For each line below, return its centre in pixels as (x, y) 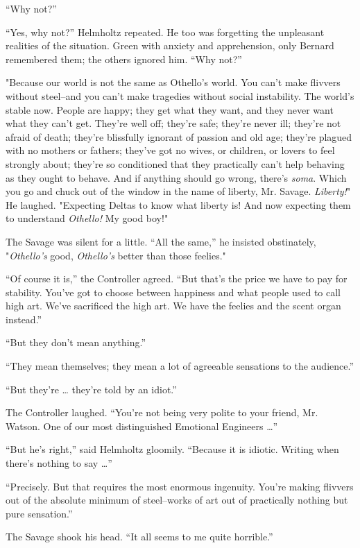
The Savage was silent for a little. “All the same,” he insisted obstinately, (161, 241)
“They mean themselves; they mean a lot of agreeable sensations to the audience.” (180, 366)
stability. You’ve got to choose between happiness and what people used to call (173, 292)
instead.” (24, 319)
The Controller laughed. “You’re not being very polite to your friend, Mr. (162, 412)
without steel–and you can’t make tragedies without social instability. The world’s (180, 95)
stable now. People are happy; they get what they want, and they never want (170, 109)
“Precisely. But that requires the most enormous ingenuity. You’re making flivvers (180, 486)
